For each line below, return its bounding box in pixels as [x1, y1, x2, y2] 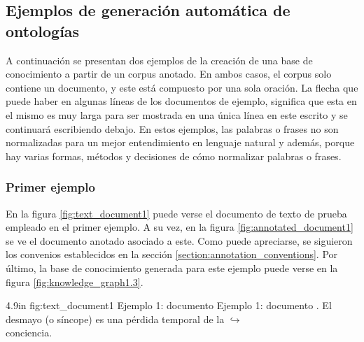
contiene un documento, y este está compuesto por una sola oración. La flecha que [6, 80, 358, 94]
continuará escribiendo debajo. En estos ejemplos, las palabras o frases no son [6, 121, 339, 136]
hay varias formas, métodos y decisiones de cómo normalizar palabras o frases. [6, 148, 342, 163]
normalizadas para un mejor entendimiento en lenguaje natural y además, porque [6, 135, 355, 150]
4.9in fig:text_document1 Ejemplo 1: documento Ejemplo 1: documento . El [6, 298, 332, 313]
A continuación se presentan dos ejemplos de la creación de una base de [6, 52, 313, 67]
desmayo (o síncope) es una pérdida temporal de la [6, 311, 225, 326]
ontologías [6, 20, 80, 41]
